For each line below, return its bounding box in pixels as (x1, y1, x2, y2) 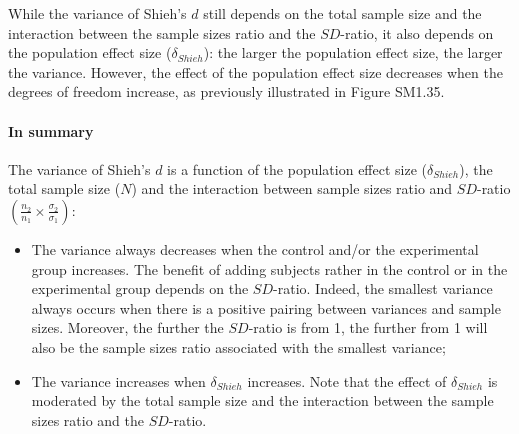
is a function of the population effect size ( (167, 158, 427, 179)
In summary (8, 120, 94, 141)
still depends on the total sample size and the (203, 3, 482, 23)
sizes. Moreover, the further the (31, 317, 224, 338)
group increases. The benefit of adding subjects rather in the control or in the (31, 258, 508, 279)
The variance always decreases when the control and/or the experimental (31, 238, 479, 259)
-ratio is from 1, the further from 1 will (248, 317, 488, 338)
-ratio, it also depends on (340, 22, 494, 43)
